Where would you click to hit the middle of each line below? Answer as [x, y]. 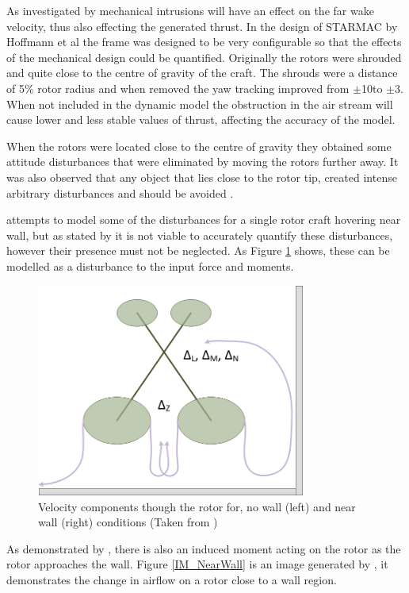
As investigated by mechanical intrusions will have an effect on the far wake [190, 10]
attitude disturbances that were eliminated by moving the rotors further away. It [203, 162]
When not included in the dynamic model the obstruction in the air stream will [200, 104]
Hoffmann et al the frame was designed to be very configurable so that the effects [204, 42]
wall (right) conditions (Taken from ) [128, 522]
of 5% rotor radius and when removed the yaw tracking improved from [178, 88]
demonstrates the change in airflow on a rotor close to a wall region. [172, 580]
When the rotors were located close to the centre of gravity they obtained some [199, 146]
